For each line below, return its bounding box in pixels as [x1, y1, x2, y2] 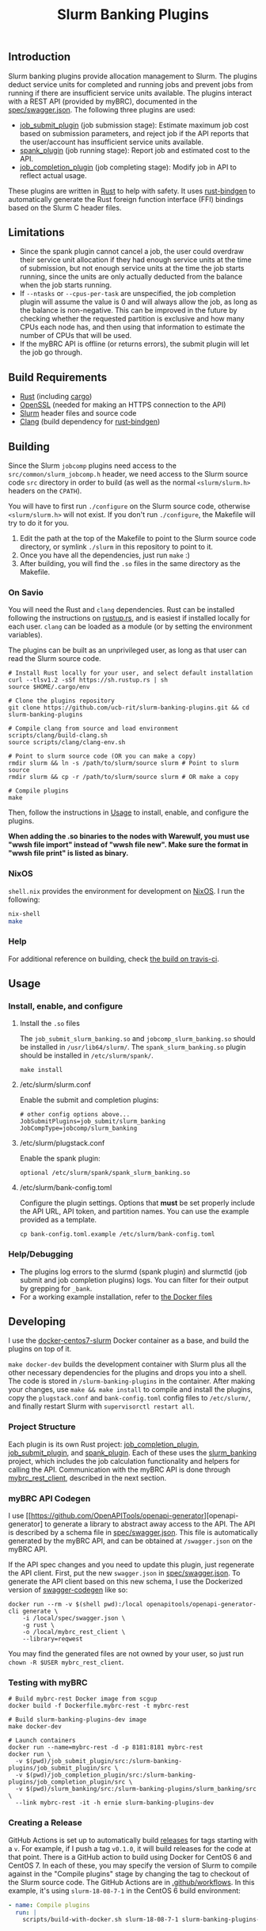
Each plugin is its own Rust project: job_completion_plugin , [8, 1439, 199, 1449]
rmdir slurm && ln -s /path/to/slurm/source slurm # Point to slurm [8, 759, 239, 767]
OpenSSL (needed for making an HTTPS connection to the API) [19, 400, 226, 409]
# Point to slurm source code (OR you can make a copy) [8, 752, 196, 761]
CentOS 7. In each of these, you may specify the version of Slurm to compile [8, 1861, 257, 1870]
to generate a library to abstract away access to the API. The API [44, 1519, 256, 1529]
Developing [8, 1315, 66, 1329]
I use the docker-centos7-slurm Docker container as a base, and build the [8, 1336, 249, 1345]
